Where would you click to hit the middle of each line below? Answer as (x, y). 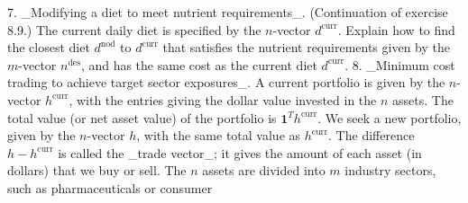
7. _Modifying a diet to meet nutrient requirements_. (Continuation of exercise (228, 12)
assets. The (423, 99)
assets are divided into (264, 170)
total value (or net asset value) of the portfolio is (142, 117)
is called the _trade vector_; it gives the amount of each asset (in (240, 152)
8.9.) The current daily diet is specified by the (134, 29)
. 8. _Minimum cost (400, 64)
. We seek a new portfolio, (390, 117)
